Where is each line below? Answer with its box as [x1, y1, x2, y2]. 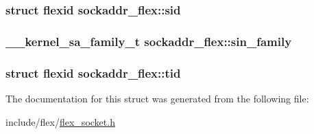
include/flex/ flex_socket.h [5, 114, 115, 129]
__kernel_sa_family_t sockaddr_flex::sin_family [5, 32, 292, 49]
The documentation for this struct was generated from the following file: [5, 91, 309, 105]
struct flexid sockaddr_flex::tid [5, 64, 181, 81]
